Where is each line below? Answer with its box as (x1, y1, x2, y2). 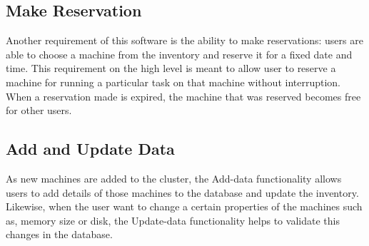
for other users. (6, 103, 72, 118)
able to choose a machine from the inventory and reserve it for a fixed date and (6, 46, 353, 61)
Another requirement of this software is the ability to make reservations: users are (6, 33, 363, 48)
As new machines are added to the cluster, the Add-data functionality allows (6, 170, 342, 185)
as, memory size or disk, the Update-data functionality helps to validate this (6, 212, 340, 227)
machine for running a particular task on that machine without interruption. (6, 74, 340, 89)
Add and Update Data (6, 138, 175, 160)
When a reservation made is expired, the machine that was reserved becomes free (6, 88, 361, 103)
